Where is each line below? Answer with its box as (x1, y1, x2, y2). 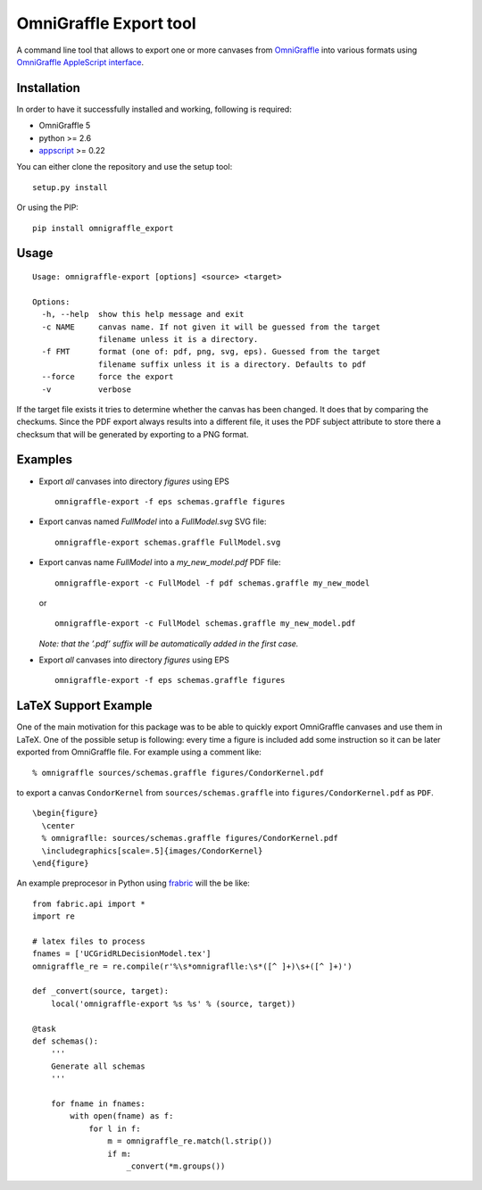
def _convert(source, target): (32, 986, 170, 996)
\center (41, 820, 75, 830)
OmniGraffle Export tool (16, 13, 196, 33)
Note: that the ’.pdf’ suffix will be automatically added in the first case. (38, 638, 299, 649)
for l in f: (88, 1123, 141, 1134)
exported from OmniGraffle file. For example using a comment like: (16, 746, 262, 758)
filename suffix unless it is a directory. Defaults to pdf (98, 359, 367, 370)
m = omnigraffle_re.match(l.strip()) (107, 1136, 272, 1146)
